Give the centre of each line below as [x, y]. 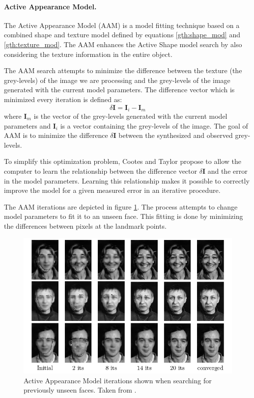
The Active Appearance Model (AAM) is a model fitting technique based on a [122, 25]
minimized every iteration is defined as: [63, 99]
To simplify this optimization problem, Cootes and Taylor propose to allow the [123, 161]
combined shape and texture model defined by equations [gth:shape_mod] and [122, 35]
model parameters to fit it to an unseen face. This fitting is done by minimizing [124, 216]
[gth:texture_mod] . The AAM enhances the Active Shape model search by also [123, 44]
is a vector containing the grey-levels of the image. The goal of [154, 125]
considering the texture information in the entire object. [88, 54]
